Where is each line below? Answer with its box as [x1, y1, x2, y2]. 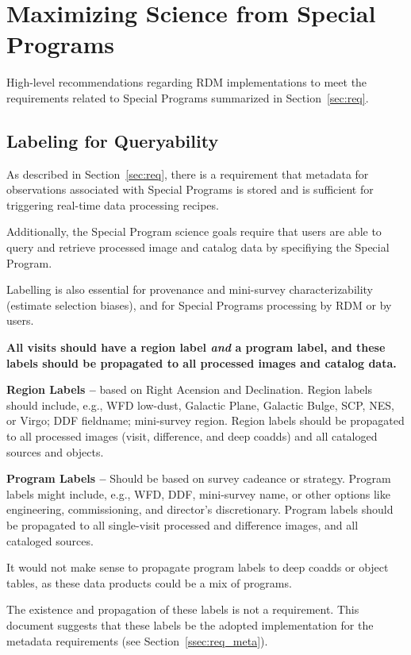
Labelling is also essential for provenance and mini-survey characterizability [6, 281, 373, 298]
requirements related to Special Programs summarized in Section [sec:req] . [6, 89, 369, 106]
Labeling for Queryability [6, 128, 219, 152]
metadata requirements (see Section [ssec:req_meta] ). [6, 632, 268, 649]
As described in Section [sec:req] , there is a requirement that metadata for [6, 165, 369, 182]
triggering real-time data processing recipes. [6, 196, 219, 213]
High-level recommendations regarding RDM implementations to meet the [6, 74, 367, 91]
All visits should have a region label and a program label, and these [6, 339, 386, 356]
